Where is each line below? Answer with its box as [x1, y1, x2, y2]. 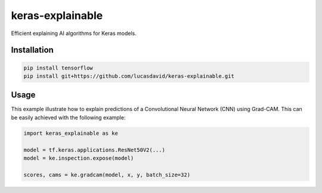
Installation [11, 45, 54, 55]
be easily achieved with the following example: [11, 113, 126, 121]
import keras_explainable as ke [23, 129, 119, 137]
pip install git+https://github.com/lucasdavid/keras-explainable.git [23, 72, 235, 80]
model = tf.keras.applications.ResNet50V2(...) [23, 146, 165, 153]
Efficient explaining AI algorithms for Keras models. [11, 30, 137, 37]
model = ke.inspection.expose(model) [23, 154, 134, 162]
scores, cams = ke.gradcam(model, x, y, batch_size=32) [23, 171, 191, 178]
